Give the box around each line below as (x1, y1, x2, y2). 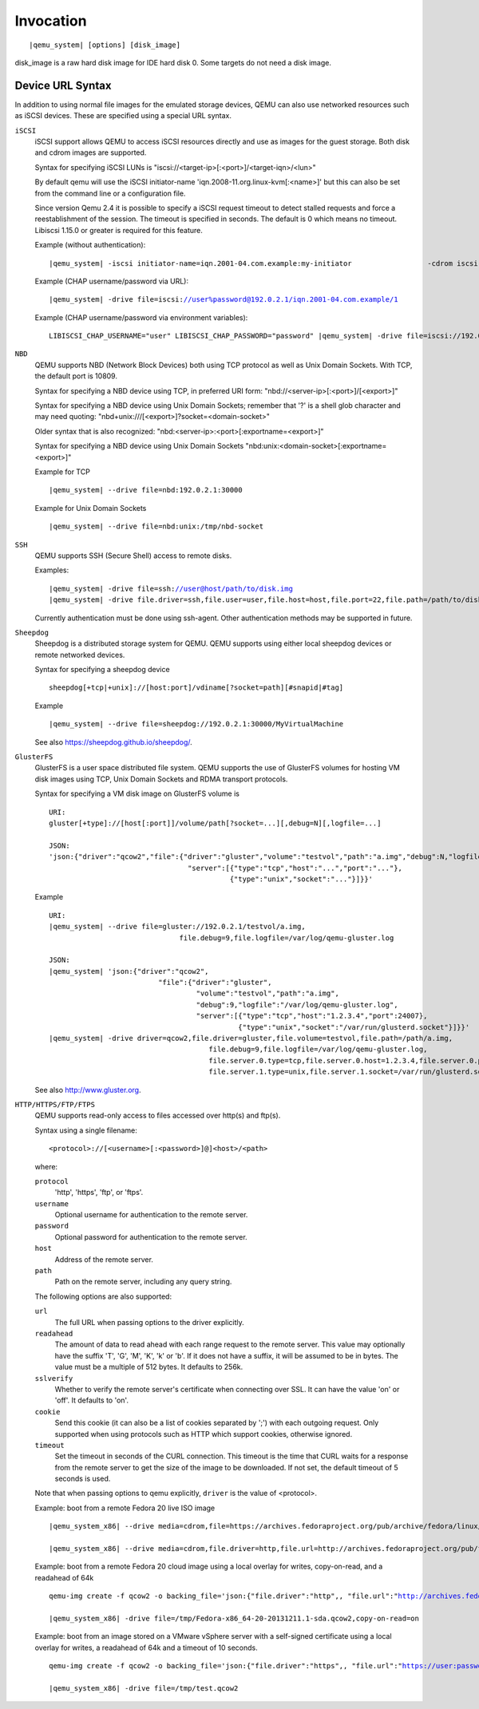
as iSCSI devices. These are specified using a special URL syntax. (14, 111, 232, 121)
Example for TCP (34, 467, 91, 477)
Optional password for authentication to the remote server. (54, 1232, 247, 1241)
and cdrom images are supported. (34, 148, 147, 157)
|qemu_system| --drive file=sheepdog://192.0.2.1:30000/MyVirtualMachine (49, 719, 344, 729)
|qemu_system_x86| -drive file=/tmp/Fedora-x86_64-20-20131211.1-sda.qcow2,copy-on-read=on (49, 1613, 419, 1623)
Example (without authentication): (34, 240, 146, 250)
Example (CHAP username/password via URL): (34, 276, 189, 286)
